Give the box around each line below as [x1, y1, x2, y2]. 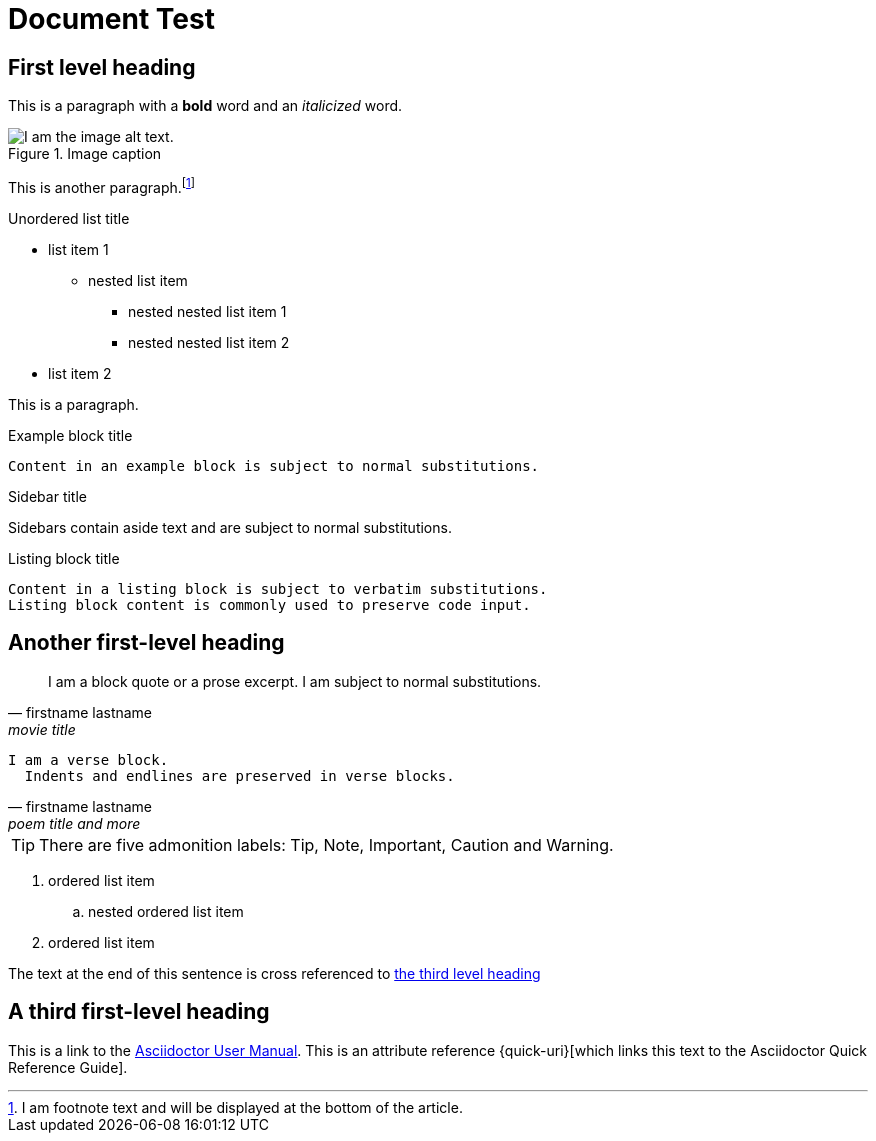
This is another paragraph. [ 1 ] [8, 176, 196, 196]
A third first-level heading [8, 999, 270, 1025]
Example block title [8, 426, 133, 444]
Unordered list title [8, 209, 130, 227]
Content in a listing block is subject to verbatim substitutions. [8, 580, 548, 597]
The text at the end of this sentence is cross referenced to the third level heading [8, 964, 541, 982]
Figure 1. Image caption [8, 145, 162, 163]
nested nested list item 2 [128, 333, 290, 351]
